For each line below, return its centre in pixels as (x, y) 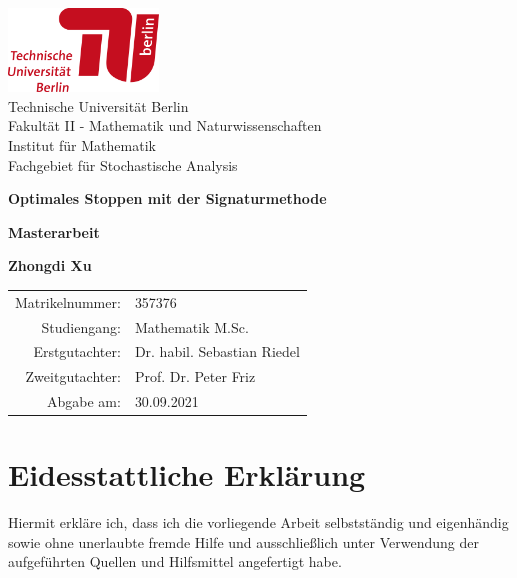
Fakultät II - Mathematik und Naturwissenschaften (165, 125)
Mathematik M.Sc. (191, 326)
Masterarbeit (54, 231)
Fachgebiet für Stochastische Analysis (123, 164)
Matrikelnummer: (68, 301)
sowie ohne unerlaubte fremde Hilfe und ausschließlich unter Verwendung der (244, 541)
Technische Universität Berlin (98, 105)
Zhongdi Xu (50, 265)
